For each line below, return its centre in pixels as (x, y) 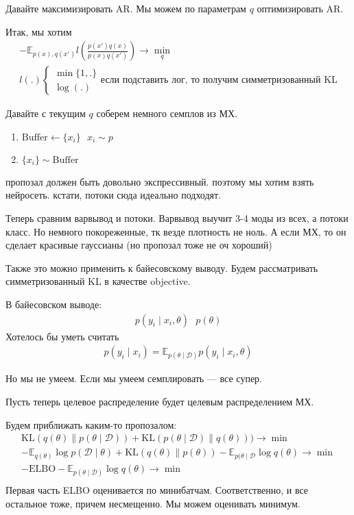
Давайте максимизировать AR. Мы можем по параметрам (126, 8)
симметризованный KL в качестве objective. (98, 281)
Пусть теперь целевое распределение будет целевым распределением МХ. (160, 402)
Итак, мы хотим (39, 31)
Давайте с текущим (46, 113)
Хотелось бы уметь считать (62, 336)
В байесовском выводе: (54, 304)
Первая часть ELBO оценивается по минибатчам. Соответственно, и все (157, 490)
